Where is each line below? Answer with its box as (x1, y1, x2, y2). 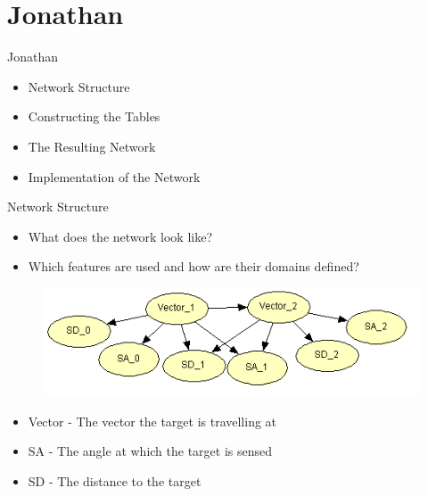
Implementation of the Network (28, 167, 201, 186)
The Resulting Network (28, 136, 156, 155)
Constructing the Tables (28, 107, 160, 126)
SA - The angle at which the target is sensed (28, 442, 273, 460)
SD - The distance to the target (28, 471, 202, 490)
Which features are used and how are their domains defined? (28, 257, 359, 276)
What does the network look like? (28, 227, 213, 245)
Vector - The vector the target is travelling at (28, 411, 277, 430)
